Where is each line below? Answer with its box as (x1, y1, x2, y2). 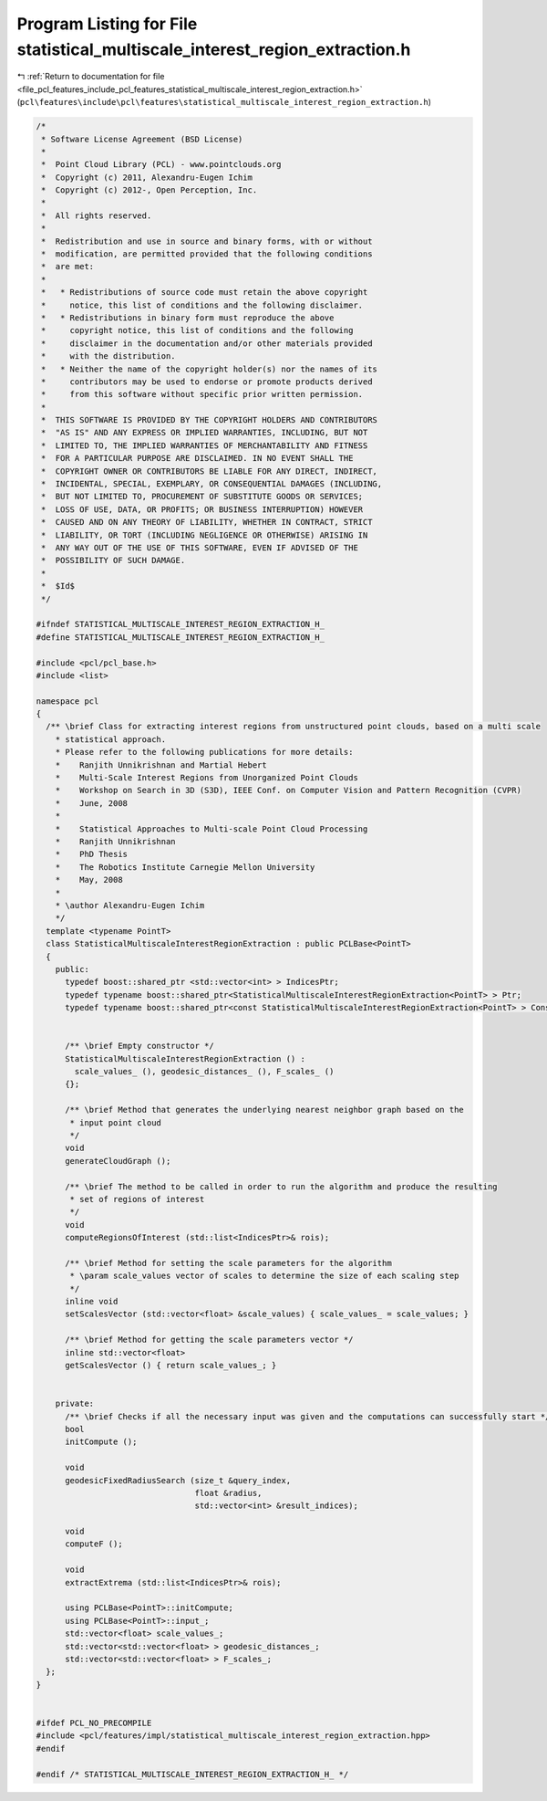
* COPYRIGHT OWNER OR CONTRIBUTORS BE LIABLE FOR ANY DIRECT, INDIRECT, (41, 466, 378, 476)
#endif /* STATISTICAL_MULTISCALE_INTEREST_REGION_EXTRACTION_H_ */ (36, 1769, 349, 1779)
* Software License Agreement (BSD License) (41, 133, 243, 144)
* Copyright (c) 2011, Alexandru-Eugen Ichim (41, 172, 253, 183)
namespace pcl (36, 696, 99, 707)
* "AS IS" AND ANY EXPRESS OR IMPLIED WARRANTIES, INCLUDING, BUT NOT (41, 427, 368, 438)
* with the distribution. (41, 351, 177, 361)
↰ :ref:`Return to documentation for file (16, 71, 165, 82)
